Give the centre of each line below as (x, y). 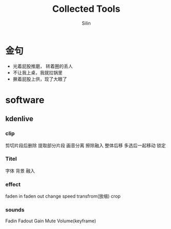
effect (13, 184)
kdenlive (19, 119)
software (25, 100)
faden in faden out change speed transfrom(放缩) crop (63, 196)
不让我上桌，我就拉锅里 (37, 72)
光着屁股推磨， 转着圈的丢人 (43, 66)
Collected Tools (86, 9)
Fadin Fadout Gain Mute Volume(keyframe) (51, 221)
